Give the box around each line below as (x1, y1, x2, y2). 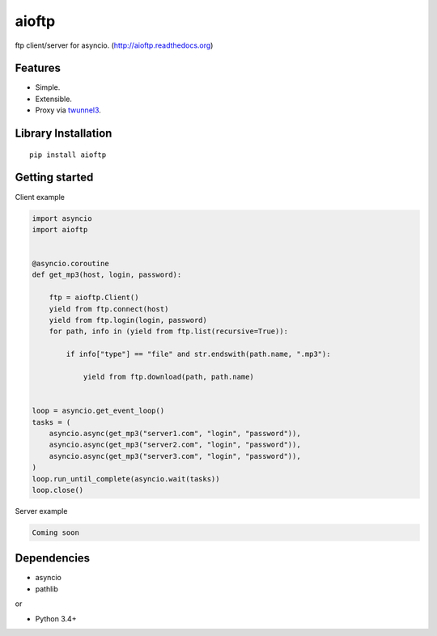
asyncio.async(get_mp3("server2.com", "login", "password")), (49, 440, 301, 449)
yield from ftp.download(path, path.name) (83, 372, 254, 381)
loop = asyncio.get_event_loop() (32, 406, 165, 416)
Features (15, 61, 61, 75)
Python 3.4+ (35, 613, 77, 623)
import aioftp (32, 225, 88, 234)
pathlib (35, 583, 58, 594)
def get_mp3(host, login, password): (32, 270, 182, 279)
